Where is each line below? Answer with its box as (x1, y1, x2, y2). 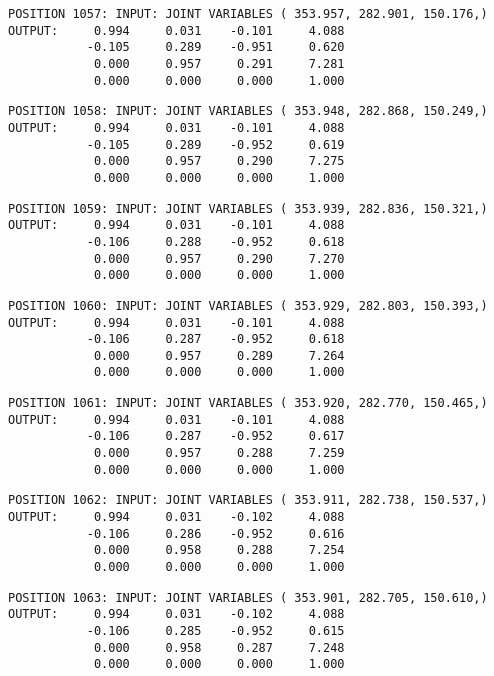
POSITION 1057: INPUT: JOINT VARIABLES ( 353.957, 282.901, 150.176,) (8, 7, 488, 21)
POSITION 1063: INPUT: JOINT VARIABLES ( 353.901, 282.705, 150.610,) (8, 590, 488, 605)
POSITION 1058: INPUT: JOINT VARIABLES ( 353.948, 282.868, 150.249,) (8, 104, 488, 119)
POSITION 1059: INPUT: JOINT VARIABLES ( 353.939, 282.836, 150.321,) (8, 201, 488, 216)
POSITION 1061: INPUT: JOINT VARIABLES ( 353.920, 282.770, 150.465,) (8, 396, 488, 411)
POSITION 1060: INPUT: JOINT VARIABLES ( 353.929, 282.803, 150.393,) (8, 298, 488, 313)
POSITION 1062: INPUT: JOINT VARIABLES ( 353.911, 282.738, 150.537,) (8, 493, 488, 508)
